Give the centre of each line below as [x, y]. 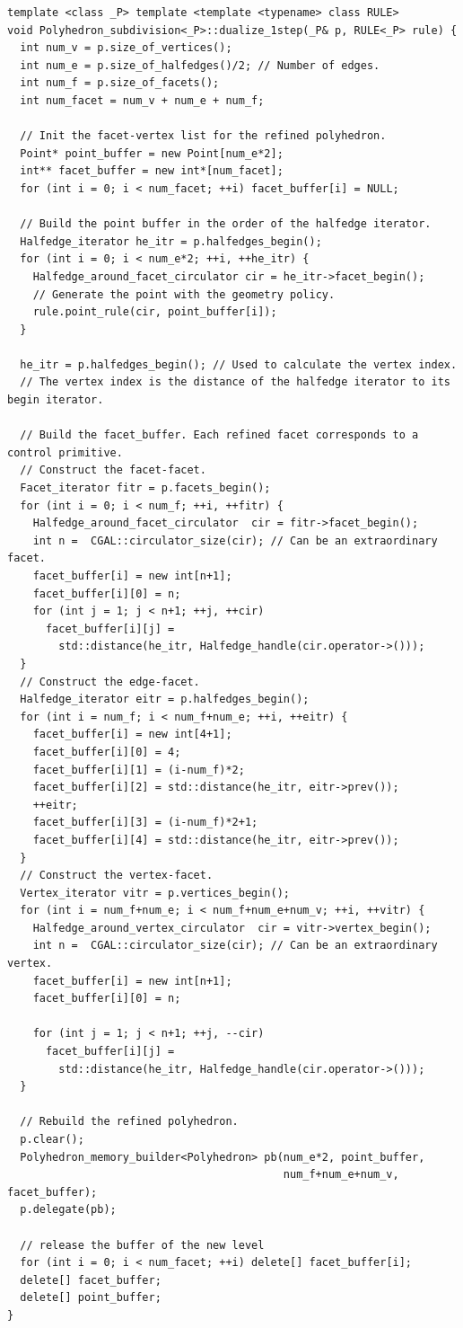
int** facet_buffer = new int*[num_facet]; [152, 171]
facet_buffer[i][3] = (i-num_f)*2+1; [145, 823]
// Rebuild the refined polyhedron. [129, 1122]
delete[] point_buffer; [91, 1298]
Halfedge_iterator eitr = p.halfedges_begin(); [165, 699]
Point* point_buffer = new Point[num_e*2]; [152, 153]
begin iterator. [56, 400]
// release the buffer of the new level [142, 1245]
